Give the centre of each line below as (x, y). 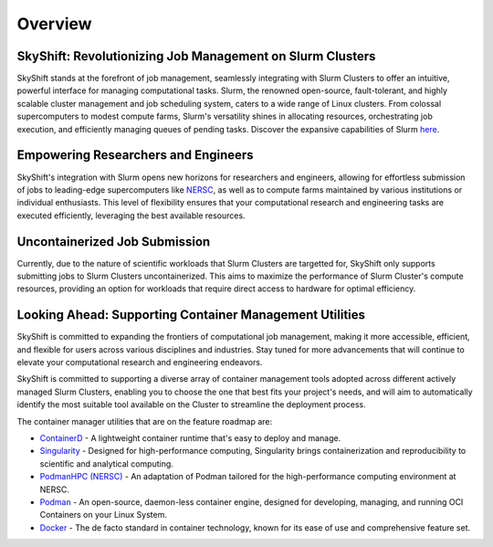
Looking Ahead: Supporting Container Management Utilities (191, 315)
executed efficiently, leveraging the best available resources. (131, 216)
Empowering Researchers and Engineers (136, 155)
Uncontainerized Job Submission (114, 242)
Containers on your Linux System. (104, 515)
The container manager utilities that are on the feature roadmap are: (145, 421)
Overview (54, 24)
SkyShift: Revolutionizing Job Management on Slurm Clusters (196, 56)
